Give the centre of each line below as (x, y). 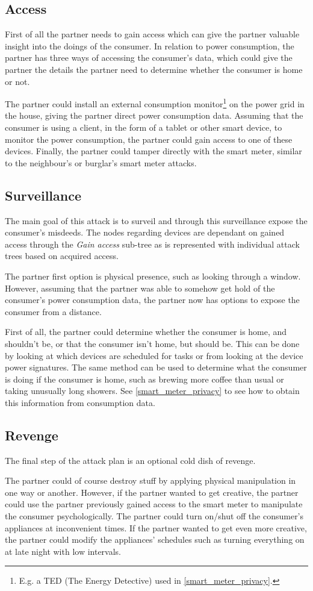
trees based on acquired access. (62, 256)
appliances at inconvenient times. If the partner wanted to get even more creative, (156, 527)
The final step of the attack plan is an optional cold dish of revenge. (130, 460)
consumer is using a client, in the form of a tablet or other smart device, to (144, 127)
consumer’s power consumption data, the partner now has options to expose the (152, 300)
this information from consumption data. (80, 402)
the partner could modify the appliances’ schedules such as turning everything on (155, 539)
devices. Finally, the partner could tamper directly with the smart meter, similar (153, 151)
